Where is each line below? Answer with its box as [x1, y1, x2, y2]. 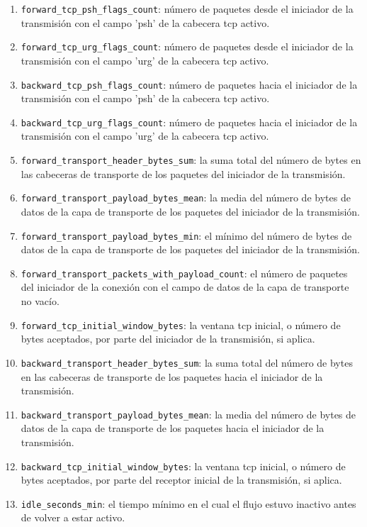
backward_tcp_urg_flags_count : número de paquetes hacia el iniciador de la [21, 114, 358, 129]
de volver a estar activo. [21, 510, 125, 525]
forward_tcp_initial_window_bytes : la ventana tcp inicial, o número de [21, 317, 341, 332]
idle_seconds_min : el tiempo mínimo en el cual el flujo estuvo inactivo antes [21, 496, 356, 511]
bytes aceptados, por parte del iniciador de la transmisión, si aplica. [21, 331, 315, 346]
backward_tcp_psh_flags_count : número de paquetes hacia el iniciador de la [21, 77, 358, 91]
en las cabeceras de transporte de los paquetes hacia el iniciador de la [21, 369, 323, 384]
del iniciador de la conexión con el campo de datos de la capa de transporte [21, 279, 349, 294]
